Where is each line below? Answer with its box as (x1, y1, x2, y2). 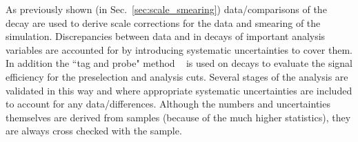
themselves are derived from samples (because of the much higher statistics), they (6, 110, 351, 124)
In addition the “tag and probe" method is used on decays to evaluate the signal (6, 56, 352, 70)
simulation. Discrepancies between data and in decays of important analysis (6, 29, 326, 43)
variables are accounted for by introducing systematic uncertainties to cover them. (6, 42, 352, 57)
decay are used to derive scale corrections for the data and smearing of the (6, 15, 321, 30)
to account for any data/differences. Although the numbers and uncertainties (6, 97, 330, 111)
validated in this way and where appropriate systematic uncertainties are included (6, 83, 352, 97)
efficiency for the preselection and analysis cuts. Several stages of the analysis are (6, 69, 348, 83)
